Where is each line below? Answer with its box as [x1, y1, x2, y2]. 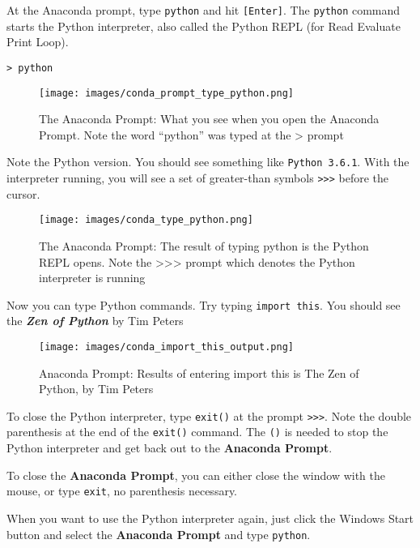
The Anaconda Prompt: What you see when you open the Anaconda [39, 110, 380, 127]
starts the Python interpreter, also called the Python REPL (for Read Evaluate [6, 17, 401, 34]
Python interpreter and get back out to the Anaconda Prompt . [6, 439, 333, 456]
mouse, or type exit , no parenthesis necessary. [6, 482, 238, 499]
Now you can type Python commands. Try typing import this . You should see [6, 296, 401, 313]
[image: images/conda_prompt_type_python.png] [39, 87, 294, 99]
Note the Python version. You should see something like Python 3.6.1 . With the [6, 153, 409, 170]
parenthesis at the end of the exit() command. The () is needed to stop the [6, 423, 388, 440]
